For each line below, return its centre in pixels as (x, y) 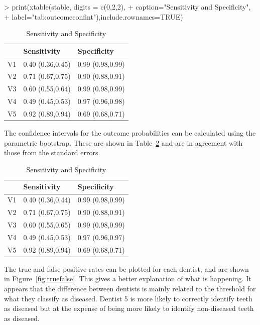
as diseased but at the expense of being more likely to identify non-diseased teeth (129, 308)
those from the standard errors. (52, 152)
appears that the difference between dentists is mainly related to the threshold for (130, 288)
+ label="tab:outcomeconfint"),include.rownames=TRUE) (94, 16)
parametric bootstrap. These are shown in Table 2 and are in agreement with (123, 142)
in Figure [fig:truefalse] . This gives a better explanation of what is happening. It (128, 279)
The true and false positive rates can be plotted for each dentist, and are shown (126, 268)
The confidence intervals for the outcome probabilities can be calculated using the (130, 133)
